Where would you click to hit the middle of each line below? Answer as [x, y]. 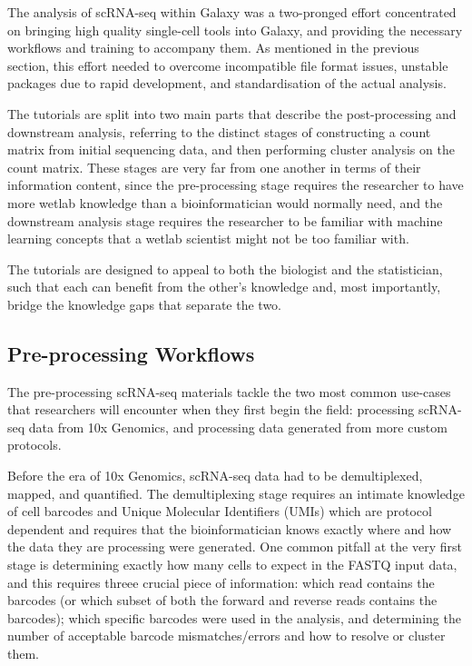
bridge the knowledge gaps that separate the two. [144, 304]
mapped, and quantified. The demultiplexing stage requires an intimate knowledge [236, 493]
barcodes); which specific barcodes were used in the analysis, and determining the [234, 617]
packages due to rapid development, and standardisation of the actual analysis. [227, 83]
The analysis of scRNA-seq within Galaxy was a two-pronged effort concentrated [232, 12]
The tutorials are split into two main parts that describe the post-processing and [232, 113]
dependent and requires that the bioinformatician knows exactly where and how [230, 528]
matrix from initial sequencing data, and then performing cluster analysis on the [231, 149]
